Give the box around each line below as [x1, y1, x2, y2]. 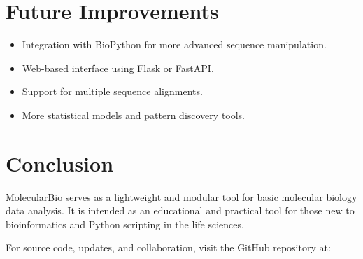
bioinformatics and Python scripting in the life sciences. [6, 216, 244, 231]
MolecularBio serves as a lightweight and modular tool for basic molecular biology [6, 189, 357, 204]
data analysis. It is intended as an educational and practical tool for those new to [6, 203, 355, 218]
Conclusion [6, 148, 114, 177]
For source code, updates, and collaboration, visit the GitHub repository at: [6, 240, 331, 255]
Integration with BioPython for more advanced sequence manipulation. [22, 37, 327, 52]
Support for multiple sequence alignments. [22, 84, 203, 99]
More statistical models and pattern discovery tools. [22, 107, 245, 122]
